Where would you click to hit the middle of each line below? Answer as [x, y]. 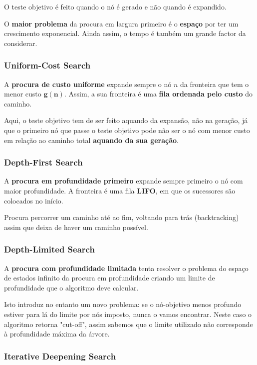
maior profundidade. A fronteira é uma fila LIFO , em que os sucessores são [120, 190]
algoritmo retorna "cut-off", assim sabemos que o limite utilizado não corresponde [128, 324]
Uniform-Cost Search [47, 65]
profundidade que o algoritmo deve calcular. [71, 287]
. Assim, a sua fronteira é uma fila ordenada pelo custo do [158, 94]
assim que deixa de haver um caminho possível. [76, 227]
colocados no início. [34, 200]
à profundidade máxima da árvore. [57, 334]
